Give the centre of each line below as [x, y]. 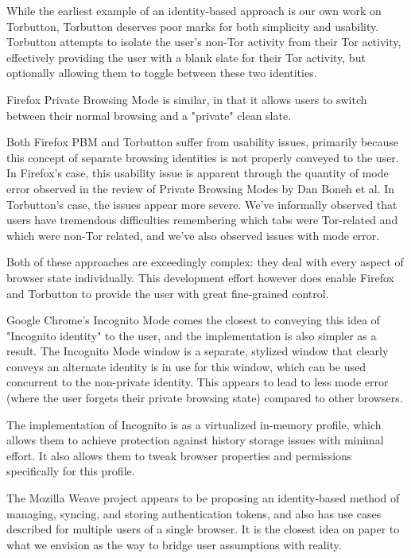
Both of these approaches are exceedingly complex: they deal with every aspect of [205, 262]
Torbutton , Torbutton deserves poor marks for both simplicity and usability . [193, 26]
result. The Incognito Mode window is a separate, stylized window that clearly [198, 351]
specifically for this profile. [71, 471]
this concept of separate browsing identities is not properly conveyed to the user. [203, 157]
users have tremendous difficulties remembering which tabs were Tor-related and [202, 220]
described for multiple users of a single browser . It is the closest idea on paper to [203, 529]
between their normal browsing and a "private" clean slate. [149, 115]
